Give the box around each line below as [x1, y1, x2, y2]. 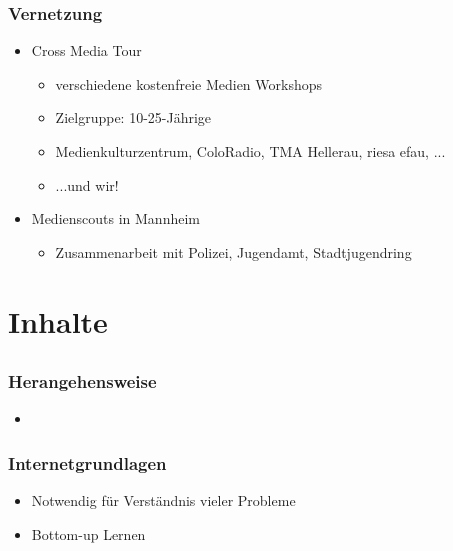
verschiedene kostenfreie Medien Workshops [55, 73, 323, 94]
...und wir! [55, 174, 119, 195]
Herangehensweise [8, 369, 157, 394]
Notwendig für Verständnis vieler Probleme [31, 490, 296, 511]
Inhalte [8, 300, 108, 341]
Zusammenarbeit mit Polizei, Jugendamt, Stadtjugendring [55, 241, 412, 262]
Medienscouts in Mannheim [31, 208, 200, 229]
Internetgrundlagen [8, 450, 167, 475]
